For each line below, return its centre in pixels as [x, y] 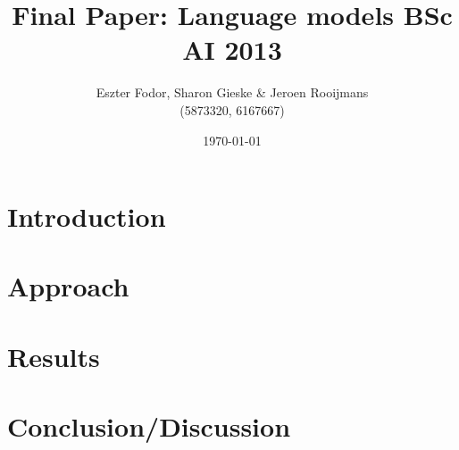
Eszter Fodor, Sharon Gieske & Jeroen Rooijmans [232, 92]
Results [54, 356]
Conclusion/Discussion [149, 426]
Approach [68, 286]
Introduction [87, 217]
